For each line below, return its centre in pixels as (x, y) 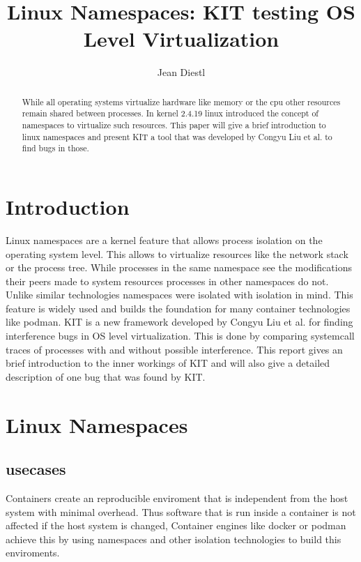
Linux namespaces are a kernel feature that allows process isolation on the (164, 240)
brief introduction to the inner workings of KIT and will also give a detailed (168, 363)
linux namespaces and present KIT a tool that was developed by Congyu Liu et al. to (177, 136)
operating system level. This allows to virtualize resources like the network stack (177, 253)
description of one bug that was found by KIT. (106, 376)
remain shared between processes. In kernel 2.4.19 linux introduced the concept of (170, 113)
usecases (36, 469)
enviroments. (33, 553)
